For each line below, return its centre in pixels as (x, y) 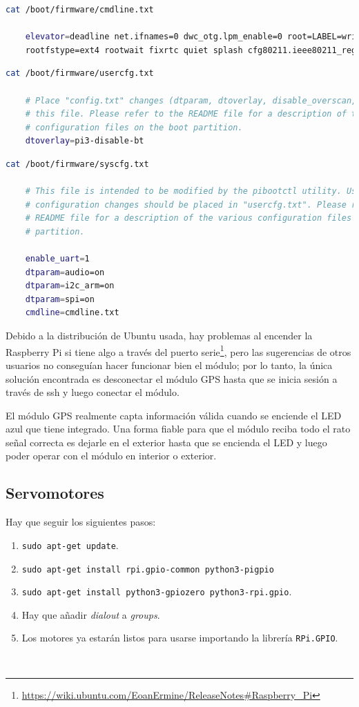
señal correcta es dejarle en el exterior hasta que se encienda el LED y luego (166, 442)
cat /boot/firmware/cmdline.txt (80, 10)
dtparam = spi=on (60, 299)
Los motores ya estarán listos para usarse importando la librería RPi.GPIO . (180, 638)
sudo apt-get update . (70, 545)
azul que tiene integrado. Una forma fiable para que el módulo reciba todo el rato (178, 429)
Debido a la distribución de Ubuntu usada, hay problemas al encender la (159, 336)
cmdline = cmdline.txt (72, 313)
